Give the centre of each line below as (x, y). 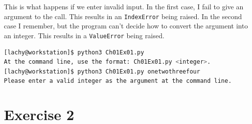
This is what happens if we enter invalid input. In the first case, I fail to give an (124, 6)
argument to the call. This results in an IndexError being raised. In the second (123, 16)
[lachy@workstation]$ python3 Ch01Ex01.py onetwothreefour (102, 71)
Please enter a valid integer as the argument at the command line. (118, 81)
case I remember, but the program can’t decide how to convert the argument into (126, 26)
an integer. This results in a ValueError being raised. (84, 35)
